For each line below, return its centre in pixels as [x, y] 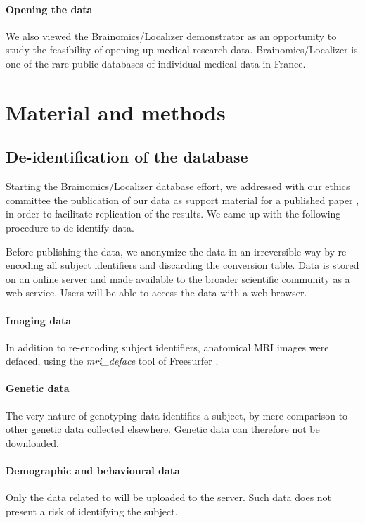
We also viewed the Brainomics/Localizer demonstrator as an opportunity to [171, 36]
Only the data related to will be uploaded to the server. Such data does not [169, 497]
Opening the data [49, 9]
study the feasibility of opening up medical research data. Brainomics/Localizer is [182, 50]
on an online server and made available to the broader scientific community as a [178, 278]
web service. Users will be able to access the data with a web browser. [156, 292]
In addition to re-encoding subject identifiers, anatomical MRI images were [167, 347]
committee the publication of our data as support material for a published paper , [182, 200]
